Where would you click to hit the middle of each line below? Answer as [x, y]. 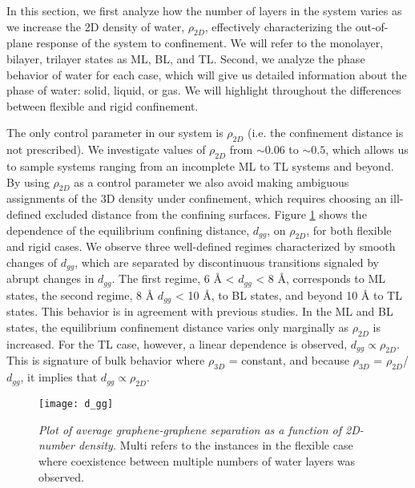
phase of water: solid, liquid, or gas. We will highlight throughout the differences [204, 90]
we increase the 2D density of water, [96, 26]
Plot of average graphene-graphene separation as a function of [190, 429]
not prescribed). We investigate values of [106, 149]
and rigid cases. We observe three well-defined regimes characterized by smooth [201, 246]
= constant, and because [289, 360]
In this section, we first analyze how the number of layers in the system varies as [204, 10]
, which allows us [367, 149]
